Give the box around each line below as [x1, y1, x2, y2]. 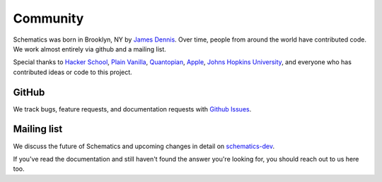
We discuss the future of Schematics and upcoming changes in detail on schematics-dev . [13, 142, 275, 150]
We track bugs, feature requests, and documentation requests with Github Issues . [13, 104, 252, 113]
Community [13, 11, 84, 26]
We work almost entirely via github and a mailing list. [13, 44, 166, 53]
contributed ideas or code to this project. [13, 68, 132, 76]
